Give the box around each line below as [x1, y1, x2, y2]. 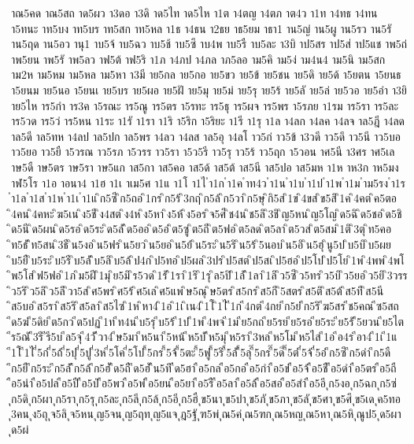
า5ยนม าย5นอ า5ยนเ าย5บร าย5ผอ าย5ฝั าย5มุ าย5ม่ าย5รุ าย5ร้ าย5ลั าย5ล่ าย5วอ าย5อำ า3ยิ [11, 81, 407, 98]
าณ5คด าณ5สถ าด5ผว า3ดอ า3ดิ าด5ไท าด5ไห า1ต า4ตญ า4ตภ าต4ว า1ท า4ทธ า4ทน [11, 5, 378, 20]
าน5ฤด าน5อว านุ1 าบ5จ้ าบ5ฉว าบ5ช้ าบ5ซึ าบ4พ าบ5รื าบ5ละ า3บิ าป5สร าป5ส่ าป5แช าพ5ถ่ [11, 35, 408, 52]
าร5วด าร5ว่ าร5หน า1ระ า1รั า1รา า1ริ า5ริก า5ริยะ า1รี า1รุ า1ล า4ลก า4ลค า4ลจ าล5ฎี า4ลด [11, 113, 405, 129]
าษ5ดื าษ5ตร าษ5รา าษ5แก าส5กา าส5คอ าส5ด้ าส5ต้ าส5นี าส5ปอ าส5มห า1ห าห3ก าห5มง [11, 158, 399, 175]
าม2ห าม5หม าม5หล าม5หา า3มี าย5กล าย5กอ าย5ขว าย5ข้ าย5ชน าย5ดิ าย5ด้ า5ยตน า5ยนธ [11, 66, 401, 83]
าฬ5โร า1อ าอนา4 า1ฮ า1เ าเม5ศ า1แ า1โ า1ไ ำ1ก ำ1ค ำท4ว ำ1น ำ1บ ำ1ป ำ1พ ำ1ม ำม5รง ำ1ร [11, 174, 405, 191]
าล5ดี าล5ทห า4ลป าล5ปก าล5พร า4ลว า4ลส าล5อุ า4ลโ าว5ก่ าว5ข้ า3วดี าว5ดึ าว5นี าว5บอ [11, 128, 401, 144]
